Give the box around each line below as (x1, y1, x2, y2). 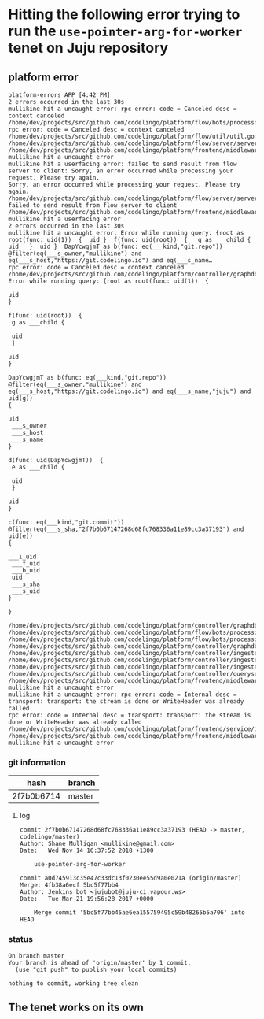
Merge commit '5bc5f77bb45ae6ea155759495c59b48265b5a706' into (34, 909, 245, 917)
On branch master (8, 951, 65, 960)
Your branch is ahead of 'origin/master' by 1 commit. (8, 958, 192, 966)
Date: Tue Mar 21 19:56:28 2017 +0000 (19, 895, 154, 903)
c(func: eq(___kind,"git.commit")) (8, 518, 125, 526)
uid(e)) (8, 532, 34, 540)
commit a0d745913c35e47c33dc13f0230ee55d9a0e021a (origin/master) (19, 874, 242, 883)
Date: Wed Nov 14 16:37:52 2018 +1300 (19, 847, 154, 855)
